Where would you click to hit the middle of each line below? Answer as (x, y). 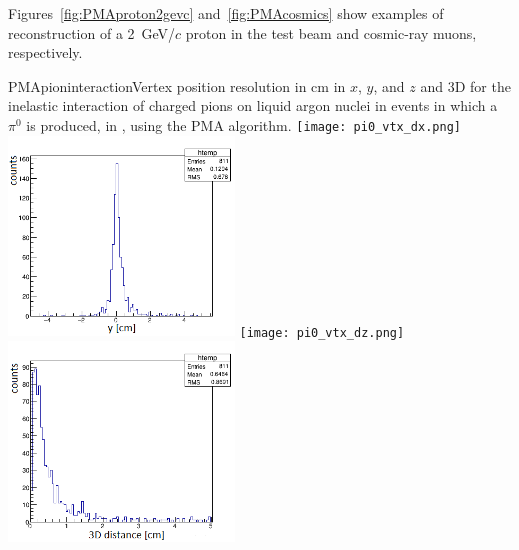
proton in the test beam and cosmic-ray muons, (331, 32)
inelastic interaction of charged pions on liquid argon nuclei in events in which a (253, 105)
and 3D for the (465, 85)
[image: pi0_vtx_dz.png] (322, 332)
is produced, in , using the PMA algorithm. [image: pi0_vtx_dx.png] (243, 124)
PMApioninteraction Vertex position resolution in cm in (177, 85)
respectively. (45, 52)
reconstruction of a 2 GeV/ (92, 32)
